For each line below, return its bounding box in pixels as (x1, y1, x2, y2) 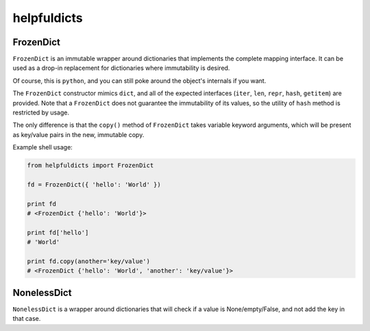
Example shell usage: (12, 143, 73, 151)
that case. (12, 315, 41, 323)
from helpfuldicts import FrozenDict (27, 162, 154, 169)
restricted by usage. (12, 108, 70, 117)
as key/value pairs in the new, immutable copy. (12, 130, 145, 138)
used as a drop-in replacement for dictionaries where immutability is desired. (12, 64, 230, 72)
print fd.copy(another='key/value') (27, 258, 151, 265)
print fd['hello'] (27, 228, 89, 236)
